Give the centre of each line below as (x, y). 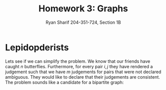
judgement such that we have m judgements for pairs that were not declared (83, 72)
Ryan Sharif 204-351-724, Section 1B (83, 22)
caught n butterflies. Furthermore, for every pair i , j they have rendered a (79, 66)
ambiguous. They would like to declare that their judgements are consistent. (83, 77)
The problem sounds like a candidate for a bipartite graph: (64, 82)
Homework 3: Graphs (83, 9)
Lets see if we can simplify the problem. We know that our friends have (78, 61)
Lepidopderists (37, 47)
